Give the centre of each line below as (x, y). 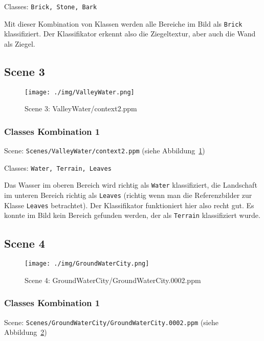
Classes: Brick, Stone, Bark (51, 6)
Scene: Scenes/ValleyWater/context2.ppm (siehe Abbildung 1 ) (105, 151)
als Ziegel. (20, 43)
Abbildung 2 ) (26, 332)
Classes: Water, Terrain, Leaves (58, 167)
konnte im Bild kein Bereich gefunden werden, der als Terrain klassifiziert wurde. (132, 215)
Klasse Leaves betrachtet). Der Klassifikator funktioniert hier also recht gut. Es (129, 205)
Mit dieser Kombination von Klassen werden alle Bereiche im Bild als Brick (123, 23)
